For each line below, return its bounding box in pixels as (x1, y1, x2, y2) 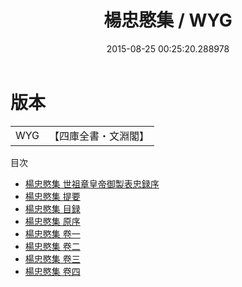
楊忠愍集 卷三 (24, 252, 81, 265)
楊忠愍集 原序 (24, 215, 81, 227)
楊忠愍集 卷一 (24, 227, 81, 240)
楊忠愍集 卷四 (24, 265, 81, 277)
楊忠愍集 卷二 (24, 240, 81, 252)
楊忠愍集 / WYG (103, 9, 233, 32)
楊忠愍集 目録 (24, 202, 81, 215)
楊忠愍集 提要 (24, 190, 81, 202)
